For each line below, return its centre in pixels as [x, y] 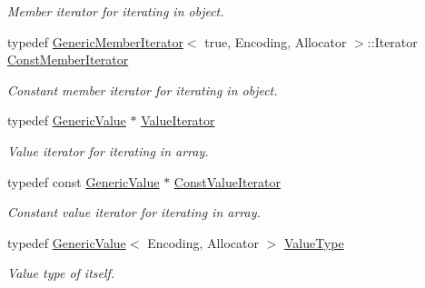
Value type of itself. [61, 273]
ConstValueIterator [227, 181]
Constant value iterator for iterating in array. [134, 212]
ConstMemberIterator [68, 60]
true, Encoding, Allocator [276, 41]
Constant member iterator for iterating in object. [143, 89]
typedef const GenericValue [84, 181]
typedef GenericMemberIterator [95, 41]
